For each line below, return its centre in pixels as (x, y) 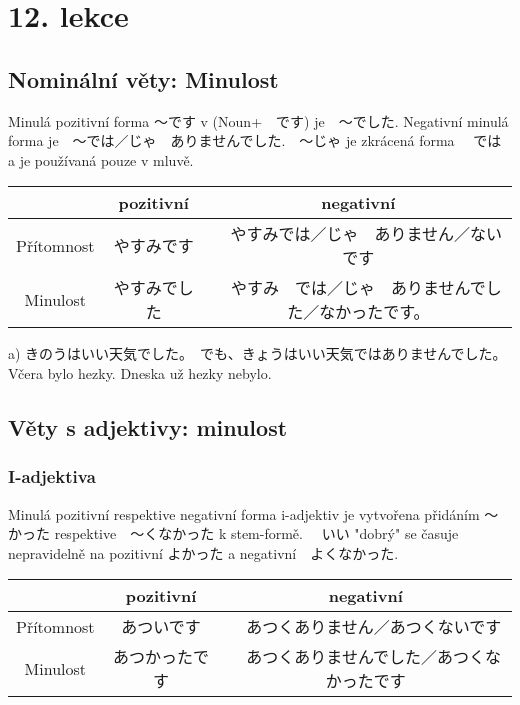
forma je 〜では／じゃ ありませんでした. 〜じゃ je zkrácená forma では (255, 140)
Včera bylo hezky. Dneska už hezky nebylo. (140, 372)
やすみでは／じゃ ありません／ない (366, 234)
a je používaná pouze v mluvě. (101, 159)
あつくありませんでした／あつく (366, 657)
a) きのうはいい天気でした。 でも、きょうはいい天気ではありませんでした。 (257, 353)
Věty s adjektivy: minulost (148, 426)
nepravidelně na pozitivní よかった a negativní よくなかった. (203, 552)
